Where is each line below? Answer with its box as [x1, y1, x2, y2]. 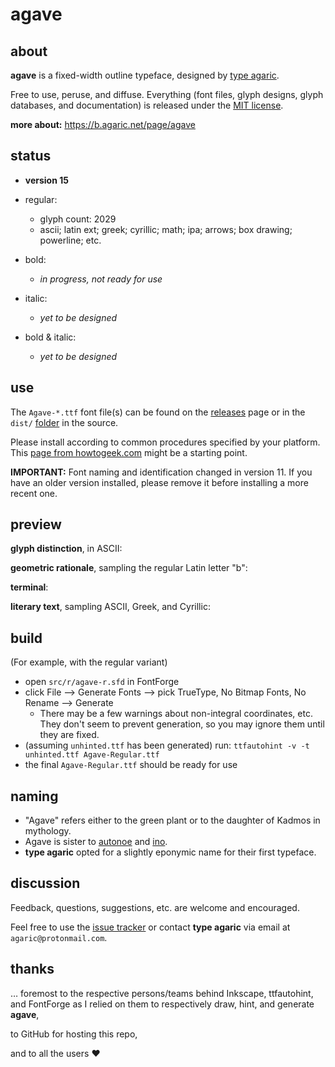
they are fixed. [39, 729, 100, 741]
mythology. [24, 825, 72, 837]
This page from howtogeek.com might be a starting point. [10, 446, 248, 458]
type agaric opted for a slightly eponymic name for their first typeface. [24, 846, 317, 858]
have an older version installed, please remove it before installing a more [10, 476, 309, 488]
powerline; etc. [39, 234, 102, 246]
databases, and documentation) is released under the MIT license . [10, 99, 284, 111]
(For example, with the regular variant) [10, 656, 168, 668]
